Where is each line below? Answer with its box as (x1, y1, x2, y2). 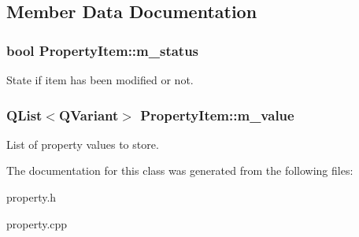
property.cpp (6, 215, 68, 231)
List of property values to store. (6, 135, 159, 152)
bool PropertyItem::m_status (6, 40, 199, 60)
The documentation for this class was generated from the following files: (6, 162, 353, 179)
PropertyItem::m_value (140, 105, 294, 124)
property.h (6, 189, 57, 205)
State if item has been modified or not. (6, 72, 194, 87)
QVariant (59, 105, 119, 124)
